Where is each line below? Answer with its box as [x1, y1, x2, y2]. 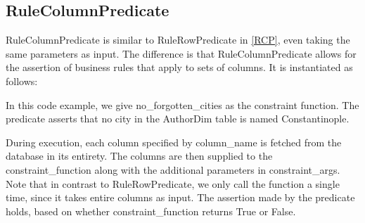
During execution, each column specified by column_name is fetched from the [6, 134, 342, 149]
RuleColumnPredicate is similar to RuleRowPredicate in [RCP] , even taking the [6, 32, 350, 47]
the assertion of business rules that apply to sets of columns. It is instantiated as [6, 60, 353, 75]
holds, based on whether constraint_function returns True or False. [6, 203, 296, 218]
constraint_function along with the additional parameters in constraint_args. [6, 162, 340, 177]
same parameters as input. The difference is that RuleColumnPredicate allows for [6, 46, 357, 60]
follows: [6, 73, 38, 88]
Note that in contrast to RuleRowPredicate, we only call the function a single [6, 176, 340, 191]
